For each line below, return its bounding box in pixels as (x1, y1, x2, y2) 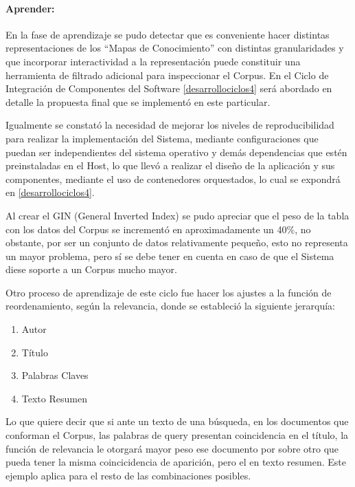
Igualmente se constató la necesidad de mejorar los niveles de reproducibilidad (5, 118, 334, 132)
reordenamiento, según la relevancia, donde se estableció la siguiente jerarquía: (5, 299, 335, 313)
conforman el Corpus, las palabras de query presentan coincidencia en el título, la (5, 428, 349, 442)
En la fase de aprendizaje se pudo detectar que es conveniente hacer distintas (5, 27, 330, 41)
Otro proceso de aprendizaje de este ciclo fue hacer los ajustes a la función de (5, 285, 332, 299)
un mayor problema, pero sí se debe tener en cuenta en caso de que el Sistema (5, 248, 334, 263)
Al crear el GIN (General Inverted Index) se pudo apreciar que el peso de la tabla (5, 208, 350, 222)
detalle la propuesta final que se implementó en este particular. (5, 94, 271, 109)
